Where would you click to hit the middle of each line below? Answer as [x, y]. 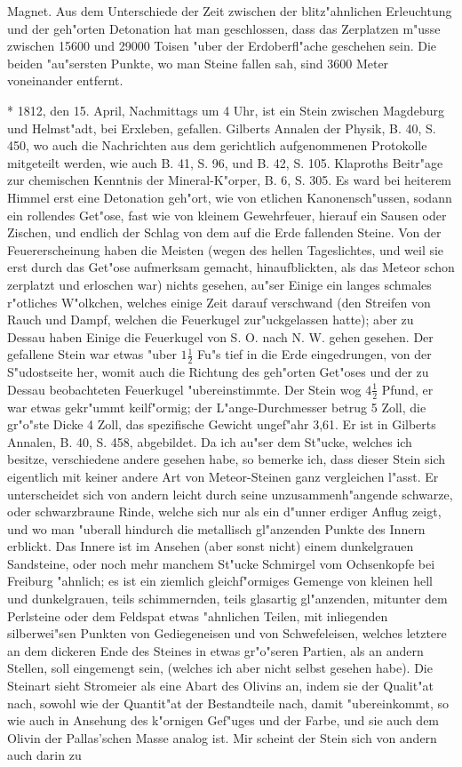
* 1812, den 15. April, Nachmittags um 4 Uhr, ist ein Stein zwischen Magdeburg [226, 110]
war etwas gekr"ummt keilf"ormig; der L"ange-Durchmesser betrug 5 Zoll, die [217, 407]
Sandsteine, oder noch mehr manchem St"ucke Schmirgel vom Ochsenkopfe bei [221, 563]
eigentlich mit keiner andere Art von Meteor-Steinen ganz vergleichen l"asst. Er [223, 476]
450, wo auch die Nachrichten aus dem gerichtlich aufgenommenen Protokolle [217, 145]
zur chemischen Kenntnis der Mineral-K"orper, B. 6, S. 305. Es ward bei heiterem [230, 180]
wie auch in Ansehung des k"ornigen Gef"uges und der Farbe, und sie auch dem [223, 720]
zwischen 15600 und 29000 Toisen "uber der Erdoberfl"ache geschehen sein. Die [222, 46]
